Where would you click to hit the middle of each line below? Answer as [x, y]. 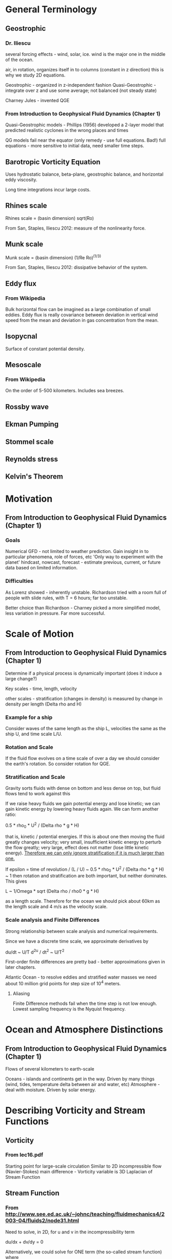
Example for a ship [29, 717]
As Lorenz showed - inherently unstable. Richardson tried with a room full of [86, 592]
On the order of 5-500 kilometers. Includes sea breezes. [65, 391]
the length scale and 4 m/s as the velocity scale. [56, 907]
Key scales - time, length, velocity [41, 689]
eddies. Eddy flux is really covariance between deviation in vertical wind [82, 315]
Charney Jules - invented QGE [37, 100]
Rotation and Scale [29, 747]
